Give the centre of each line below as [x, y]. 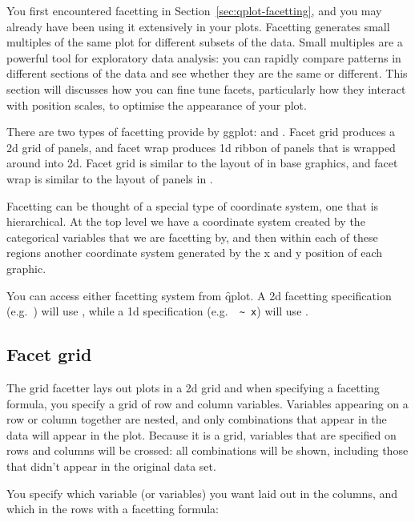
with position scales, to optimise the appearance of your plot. [157, 104]
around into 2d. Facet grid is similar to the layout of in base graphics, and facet [202, 163]
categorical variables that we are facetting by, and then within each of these [192, 237]
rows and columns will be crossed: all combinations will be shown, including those [207, 450]
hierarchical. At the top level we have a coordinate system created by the [186, 221]
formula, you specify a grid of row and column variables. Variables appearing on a [207, 403]
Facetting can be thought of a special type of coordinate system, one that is [193, 205]
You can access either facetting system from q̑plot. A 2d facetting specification [199, 295]
